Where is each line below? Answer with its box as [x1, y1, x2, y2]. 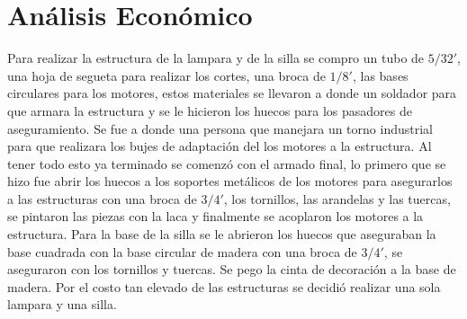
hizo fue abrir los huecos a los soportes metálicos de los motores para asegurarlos [7, 172, 453, 191]
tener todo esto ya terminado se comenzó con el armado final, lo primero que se [7, 154, 446, 173]
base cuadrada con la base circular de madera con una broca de [7, 242, 357, 261]
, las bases [352, 66, 409, 84]
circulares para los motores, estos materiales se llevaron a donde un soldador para [7, 84, 457, 102]
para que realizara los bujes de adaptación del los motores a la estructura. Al [7, 137, 432, 155]
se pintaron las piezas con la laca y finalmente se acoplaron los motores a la [7, 207, 424, 226]
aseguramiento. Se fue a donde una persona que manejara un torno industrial [7, 119, 433, 137]
